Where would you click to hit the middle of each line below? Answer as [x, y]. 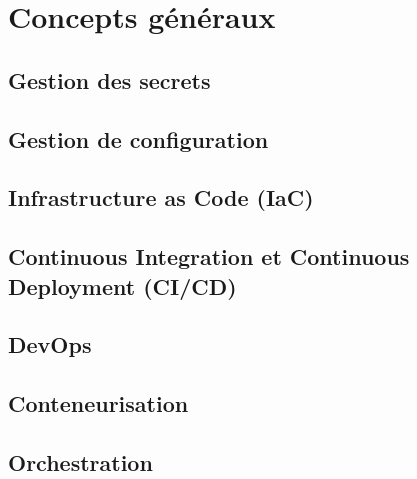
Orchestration [80, 461]
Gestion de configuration [138, 138]
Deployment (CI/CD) [122, 285]
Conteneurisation [98, 403]
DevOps [50, 344]
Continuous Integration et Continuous [209, 256]
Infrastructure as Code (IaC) [161, 197]
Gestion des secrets [109, 79]
